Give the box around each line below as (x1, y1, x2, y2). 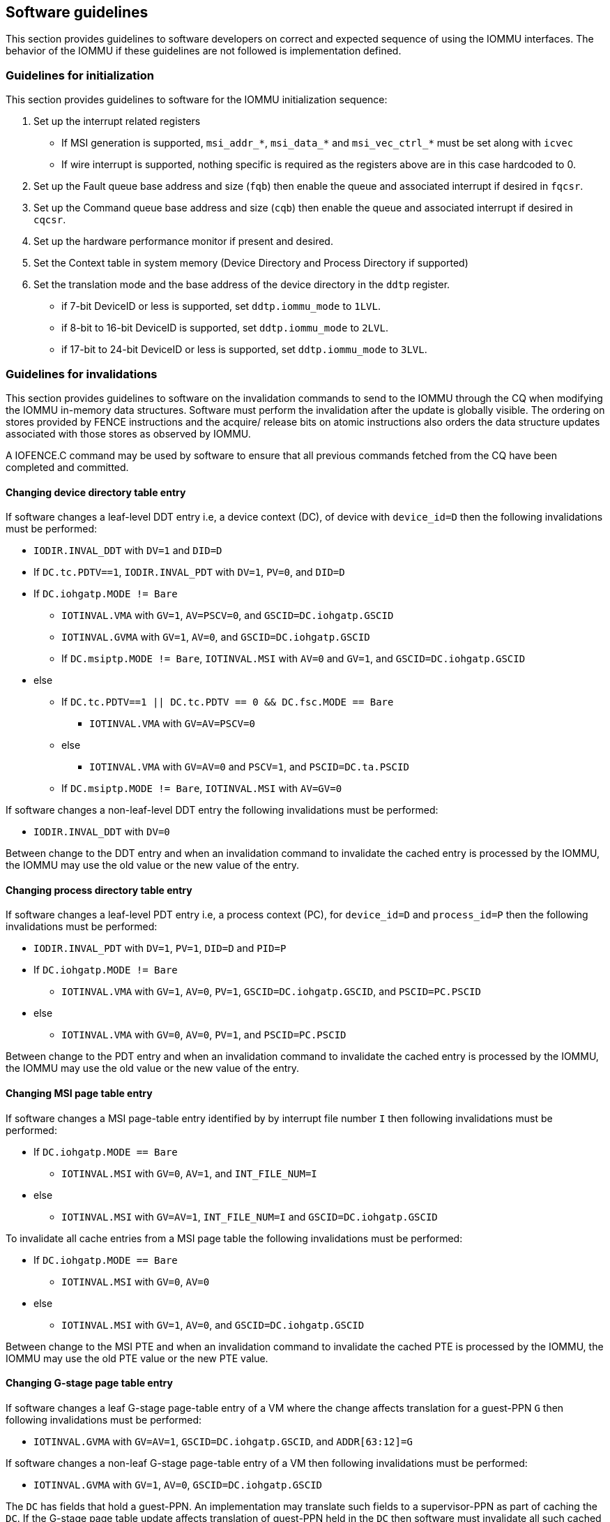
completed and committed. (6, 461, 129, 473)
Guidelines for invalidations (6, 366, 158, 381)
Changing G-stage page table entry (6, 1377, 173, 1389)
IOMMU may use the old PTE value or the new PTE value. (6, 1352, 268, 1364)
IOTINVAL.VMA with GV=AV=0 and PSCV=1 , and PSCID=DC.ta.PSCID (89, 761, 409, 773)
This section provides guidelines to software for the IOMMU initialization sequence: (6, 94, 388, 106)
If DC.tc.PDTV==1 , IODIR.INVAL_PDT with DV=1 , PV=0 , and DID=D (33, 566, 345, 579)
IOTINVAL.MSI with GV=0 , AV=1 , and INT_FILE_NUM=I (61, 1167, 317, 1179)
